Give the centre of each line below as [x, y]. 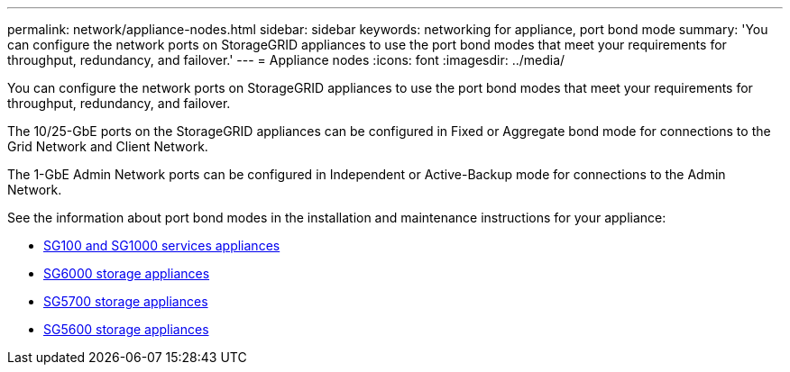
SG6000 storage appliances [127, 273]
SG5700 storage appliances [126, 301]
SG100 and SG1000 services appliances [162, 245]
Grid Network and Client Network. [108, 146]
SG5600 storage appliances [126, 329]
